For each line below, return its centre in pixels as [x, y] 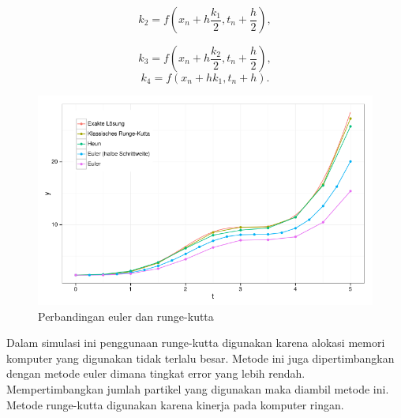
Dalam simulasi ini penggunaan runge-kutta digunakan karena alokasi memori [196, 343]
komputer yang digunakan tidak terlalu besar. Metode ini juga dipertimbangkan [200, 358]
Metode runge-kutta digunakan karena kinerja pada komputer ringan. [175, 404]
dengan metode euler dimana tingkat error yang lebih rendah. [156, 373]
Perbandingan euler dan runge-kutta [126, 316]
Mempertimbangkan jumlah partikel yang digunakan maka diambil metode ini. [198, 388]
